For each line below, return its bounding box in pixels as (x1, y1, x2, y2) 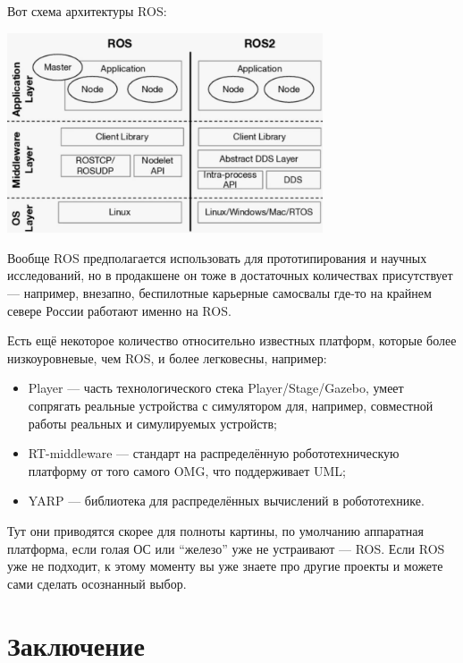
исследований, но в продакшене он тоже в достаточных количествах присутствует (7, 266, 453, 285)
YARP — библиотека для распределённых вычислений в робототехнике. (28, 491, 425, 510)
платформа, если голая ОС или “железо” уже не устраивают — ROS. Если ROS (7, 539, 445, 557)
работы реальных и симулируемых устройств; (28, 413, 277, 432)
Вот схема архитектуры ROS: (7, 2, 167, 20)
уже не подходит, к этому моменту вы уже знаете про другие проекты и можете (7, 557, 443, 575)
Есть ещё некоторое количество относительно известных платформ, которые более (7, 331, 457, 350)
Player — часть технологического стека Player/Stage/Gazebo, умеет (28, 378, 404, 397)
